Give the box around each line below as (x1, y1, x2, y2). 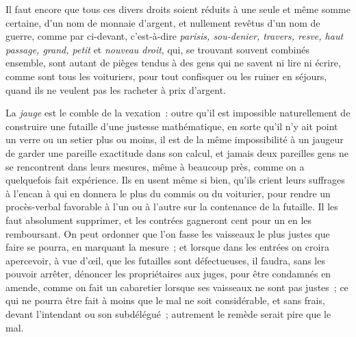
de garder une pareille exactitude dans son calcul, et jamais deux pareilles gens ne (5, 145, 349, 160)
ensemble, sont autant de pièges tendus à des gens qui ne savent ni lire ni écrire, (5, 55, 341, 70)
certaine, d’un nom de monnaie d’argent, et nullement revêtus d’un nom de (5, 15, 320, 29)
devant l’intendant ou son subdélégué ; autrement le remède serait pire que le (5, 307, 331, 321)
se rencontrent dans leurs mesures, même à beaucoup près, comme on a (5, 159, 305, 173)
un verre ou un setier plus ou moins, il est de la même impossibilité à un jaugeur (5, 132, 344, 147)
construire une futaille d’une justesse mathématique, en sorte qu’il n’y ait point (5, 118, 338, 133)
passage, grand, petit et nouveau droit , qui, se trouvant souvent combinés (5, 42, 309, 56)
